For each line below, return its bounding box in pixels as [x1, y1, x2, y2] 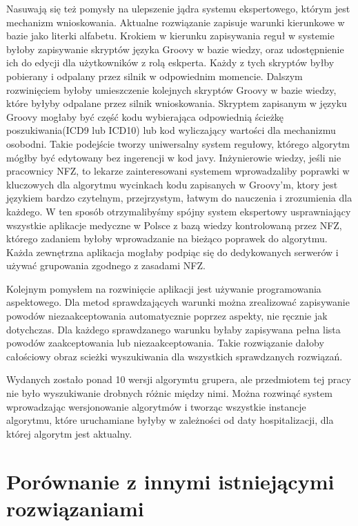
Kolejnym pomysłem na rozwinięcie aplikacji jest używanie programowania [6, 281, 321, 295]
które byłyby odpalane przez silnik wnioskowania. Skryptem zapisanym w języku [6, 96, 347, 110]
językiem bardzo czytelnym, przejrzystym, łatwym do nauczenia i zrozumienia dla [6, 191, 352, 205]
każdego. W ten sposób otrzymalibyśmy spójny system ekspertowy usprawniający [6, 204, 351, 218]
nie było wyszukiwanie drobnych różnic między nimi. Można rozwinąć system [6, 386, 332, 400]
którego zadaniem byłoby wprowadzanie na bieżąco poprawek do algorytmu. [6, 231, 328, 246]
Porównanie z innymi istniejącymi [6, 467, 335, 495]
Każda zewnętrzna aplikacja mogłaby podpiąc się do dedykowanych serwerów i [6, 244, 339, 259]
